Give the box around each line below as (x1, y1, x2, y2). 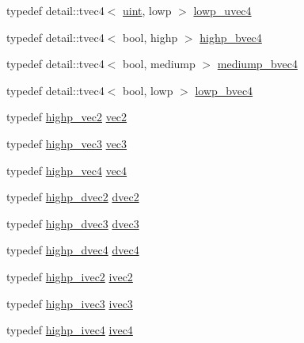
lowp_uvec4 (193, 2, 252, 18)
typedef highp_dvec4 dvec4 (6, 242, 139, 258)
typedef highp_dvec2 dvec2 (6, 189, 139, 205)
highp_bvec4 (199, 29, 262, 45)
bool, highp (123, 29, 178, 45)
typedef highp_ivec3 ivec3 (6, 295, 133, 311)
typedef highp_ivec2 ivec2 (6, 268, 133, 284)
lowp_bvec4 (195, 82, 253, 98)
